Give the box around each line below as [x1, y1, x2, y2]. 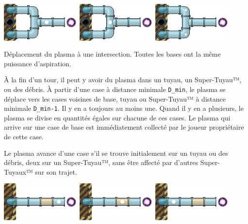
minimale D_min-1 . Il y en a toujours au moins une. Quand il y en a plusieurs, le [4, 103, 244, 113]
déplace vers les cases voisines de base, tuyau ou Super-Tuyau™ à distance [4, 93, 226, 104]
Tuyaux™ [4, 166, 33, 177]
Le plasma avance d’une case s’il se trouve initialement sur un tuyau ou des [4, 148, 228, 158]
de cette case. [4, 132, 44, 142]
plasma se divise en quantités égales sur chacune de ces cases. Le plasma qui [4, 112, 231, 122]
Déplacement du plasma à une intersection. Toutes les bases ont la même [4, 49, 221, 59]
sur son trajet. [35, 166, 77, 177]
